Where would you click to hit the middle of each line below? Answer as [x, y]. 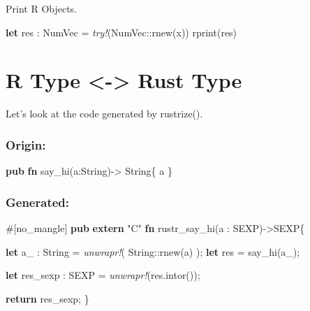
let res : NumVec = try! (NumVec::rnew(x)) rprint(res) [121, 32]
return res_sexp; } [47, 298]
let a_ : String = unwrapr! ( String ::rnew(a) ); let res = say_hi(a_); [153, 251]
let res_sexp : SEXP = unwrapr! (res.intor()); [103, 275]
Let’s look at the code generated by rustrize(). [104, 114]
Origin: [26, 144]
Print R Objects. [42, 8]
